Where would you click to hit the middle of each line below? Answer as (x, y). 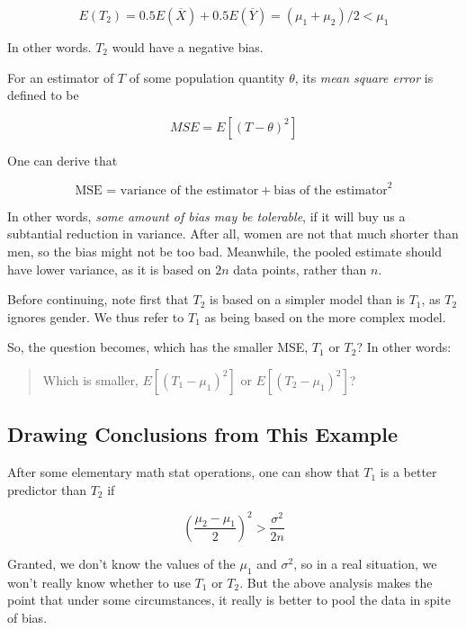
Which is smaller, (90, 380)
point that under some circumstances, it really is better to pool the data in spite (229, 600)
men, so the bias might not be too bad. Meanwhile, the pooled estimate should (224, 252)
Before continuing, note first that (98, 299)
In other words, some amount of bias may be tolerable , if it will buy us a (206, 216)
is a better (408, 472)
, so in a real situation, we (365, 563)
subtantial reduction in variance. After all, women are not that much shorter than (233, 234)
